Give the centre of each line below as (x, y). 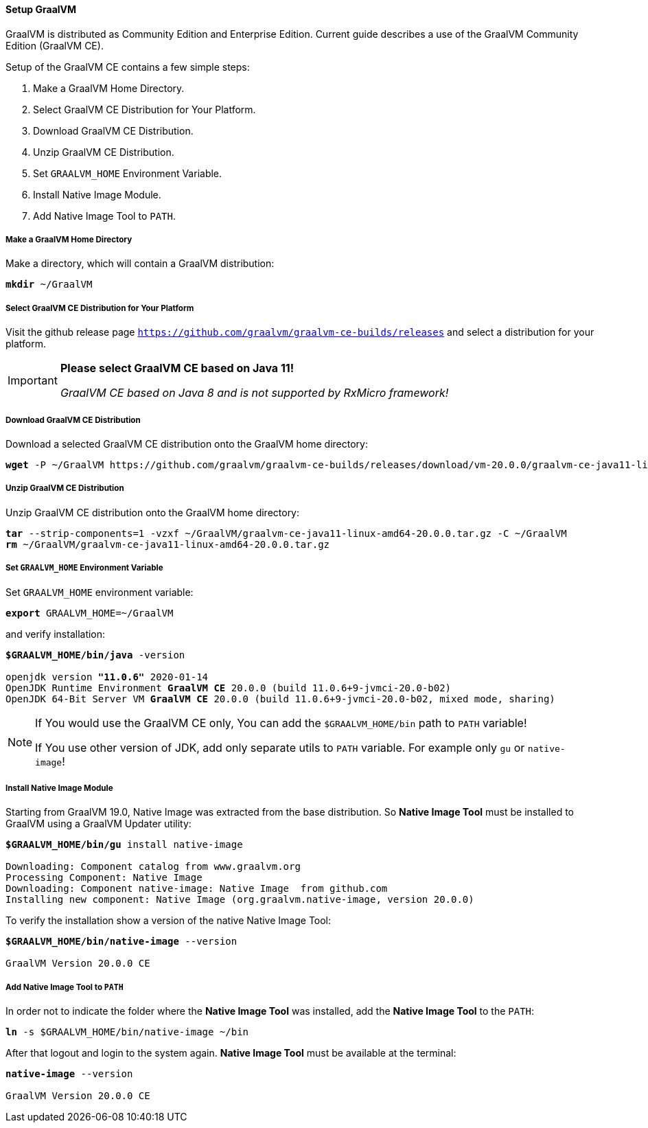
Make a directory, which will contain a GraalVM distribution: (140, 264)
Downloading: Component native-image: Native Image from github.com (197, 889)
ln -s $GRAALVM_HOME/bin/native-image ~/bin (127, 1032)
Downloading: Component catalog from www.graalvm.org (153, 867)
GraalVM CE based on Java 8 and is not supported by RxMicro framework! (254, 393)
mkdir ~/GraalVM (49, 285)
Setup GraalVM (41, 9)
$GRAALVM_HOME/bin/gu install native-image (124, 845)
